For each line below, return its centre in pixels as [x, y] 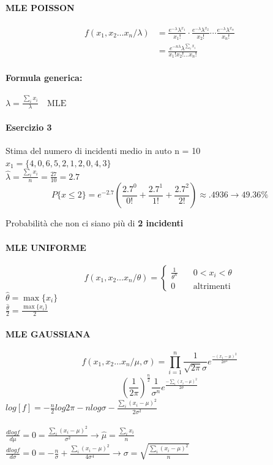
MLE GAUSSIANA [48, 333]
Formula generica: [44, 78]
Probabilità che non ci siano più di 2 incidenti [95, 223]
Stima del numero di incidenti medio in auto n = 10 [103, 151]
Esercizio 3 [29, 127]
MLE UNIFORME [46, 247]
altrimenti [212, 286]
